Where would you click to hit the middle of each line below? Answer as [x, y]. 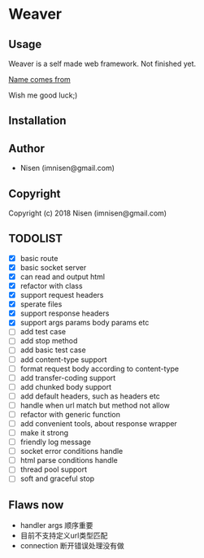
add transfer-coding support [68, 377]
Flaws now [36, 505]
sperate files [41, 304]
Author [26, 148]
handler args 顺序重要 [56, 525]
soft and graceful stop [57, 479]
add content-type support [63, 360]
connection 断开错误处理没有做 [72, 546]
